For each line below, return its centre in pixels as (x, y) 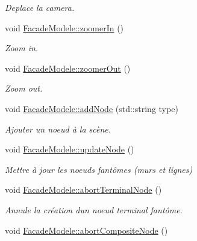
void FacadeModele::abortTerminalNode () (83, 189)
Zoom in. (22, 48)
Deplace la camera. (40, 7)
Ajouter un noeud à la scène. (58, 129)
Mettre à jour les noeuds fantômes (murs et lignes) (99, 169)
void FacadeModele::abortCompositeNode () (86, 230)
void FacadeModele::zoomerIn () (64, 27)
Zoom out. (24, 88)
